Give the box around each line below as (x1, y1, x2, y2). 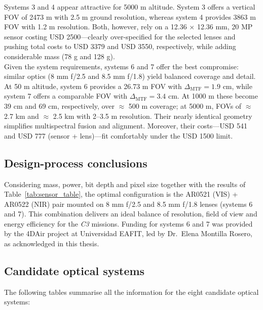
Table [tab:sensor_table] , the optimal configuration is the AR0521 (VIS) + (4, 189, 238, 199)
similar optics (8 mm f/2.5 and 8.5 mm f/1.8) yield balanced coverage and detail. (4, 71, 256, 81)
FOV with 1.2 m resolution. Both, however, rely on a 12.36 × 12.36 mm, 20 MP (4, 21, 253, 32)
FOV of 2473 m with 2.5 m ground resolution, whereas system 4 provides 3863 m (4, 11, 256, 22)
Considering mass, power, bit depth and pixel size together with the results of (4, 179, 246, 189)
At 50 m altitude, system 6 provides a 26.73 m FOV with (4, 80, 182, 91)
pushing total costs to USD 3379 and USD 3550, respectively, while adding (4, 41, 236, 52)
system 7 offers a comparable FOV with (4, 91, 128, 101)
